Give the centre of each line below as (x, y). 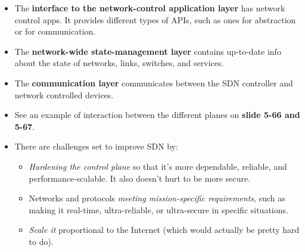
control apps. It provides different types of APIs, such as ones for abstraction (155, 19)
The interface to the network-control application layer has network (150, 8)
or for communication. (55, 31)
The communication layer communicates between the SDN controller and (154, 83)
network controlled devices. (64, 94)
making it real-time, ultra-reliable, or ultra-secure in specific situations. (158, 209)
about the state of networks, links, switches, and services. (119, 63)
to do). (41, 241)
